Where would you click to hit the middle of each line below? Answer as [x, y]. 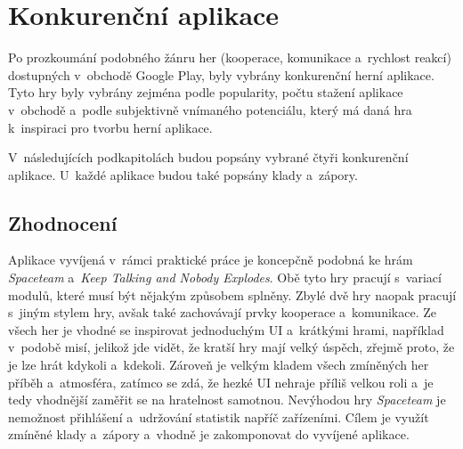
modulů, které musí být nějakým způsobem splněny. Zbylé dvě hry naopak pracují [232, 294]
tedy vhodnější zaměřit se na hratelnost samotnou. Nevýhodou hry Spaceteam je [227, 400]
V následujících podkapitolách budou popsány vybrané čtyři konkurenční [208, 157]
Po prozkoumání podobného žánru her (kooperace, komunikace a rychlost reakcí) [230, 57]
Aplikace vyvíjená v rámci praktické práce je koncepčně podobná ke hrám [211, 260]
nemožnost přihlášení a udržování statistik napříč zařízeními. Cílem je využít [219, 416]
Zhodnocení [63, 222]
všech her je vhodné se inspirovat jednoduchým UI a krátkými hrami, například [226, 329]
